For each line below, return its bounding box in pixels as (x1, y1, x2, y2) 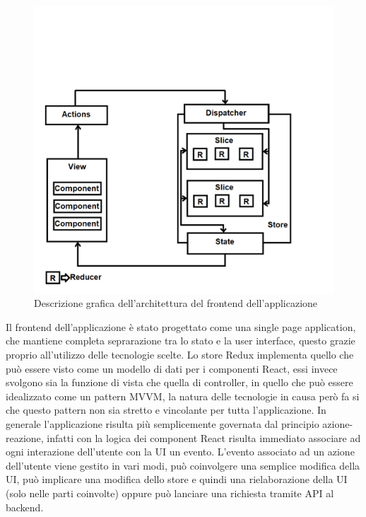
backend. (6, 499, 44, 514)
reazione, (6, 430, 44, 445)
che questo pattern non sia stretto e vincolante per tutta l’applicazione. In (6, 402, 326, 417)
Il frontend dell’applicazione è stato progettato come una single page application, (6, 319, 356, 334)
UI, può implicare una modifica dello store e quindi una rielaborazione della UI (6, 472, 348, 487)
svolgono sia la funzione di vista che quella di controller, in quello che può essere (6, 375, 353, 390)
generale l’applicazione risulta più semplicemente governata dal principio (6, 416, 319, 431)
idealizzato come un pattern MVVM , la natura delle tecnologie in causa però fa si (6, 388, 360, 403)
